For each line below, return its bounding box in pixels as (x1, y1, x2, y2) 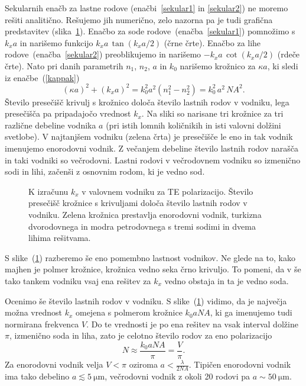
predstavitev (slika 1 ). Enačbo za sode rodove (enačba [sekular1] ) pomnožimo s (5, 25, 295, 37)
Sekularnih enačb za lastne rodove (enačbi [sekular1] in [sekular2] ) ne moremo (5, 2, 288, 14)
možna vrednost (5, 306, 62, 319)
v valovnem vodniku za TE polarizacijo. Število (82, 185, 253, 197)
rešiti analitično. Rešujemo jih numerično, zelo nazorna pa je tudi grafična (5, 13, 273, 25)
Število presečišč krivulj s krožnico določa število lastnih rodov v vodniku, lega (5, 95, 289, 108)
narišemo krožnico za (180, 59, 256, 72)
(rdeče (277, 48, 300, 60)
